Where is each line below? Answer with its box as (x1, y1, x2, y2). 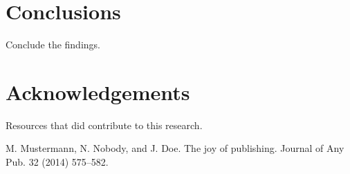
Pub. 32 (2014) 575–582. (6, 155, 109, 169)
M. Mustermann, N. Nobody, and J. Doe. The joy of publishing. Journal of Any (6, 141, 344, 155)
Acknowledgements (6, 77, 190, 106)
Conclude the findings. (6, 37, 100, 52)
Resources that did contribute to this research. (6, 117, 203, 132)
